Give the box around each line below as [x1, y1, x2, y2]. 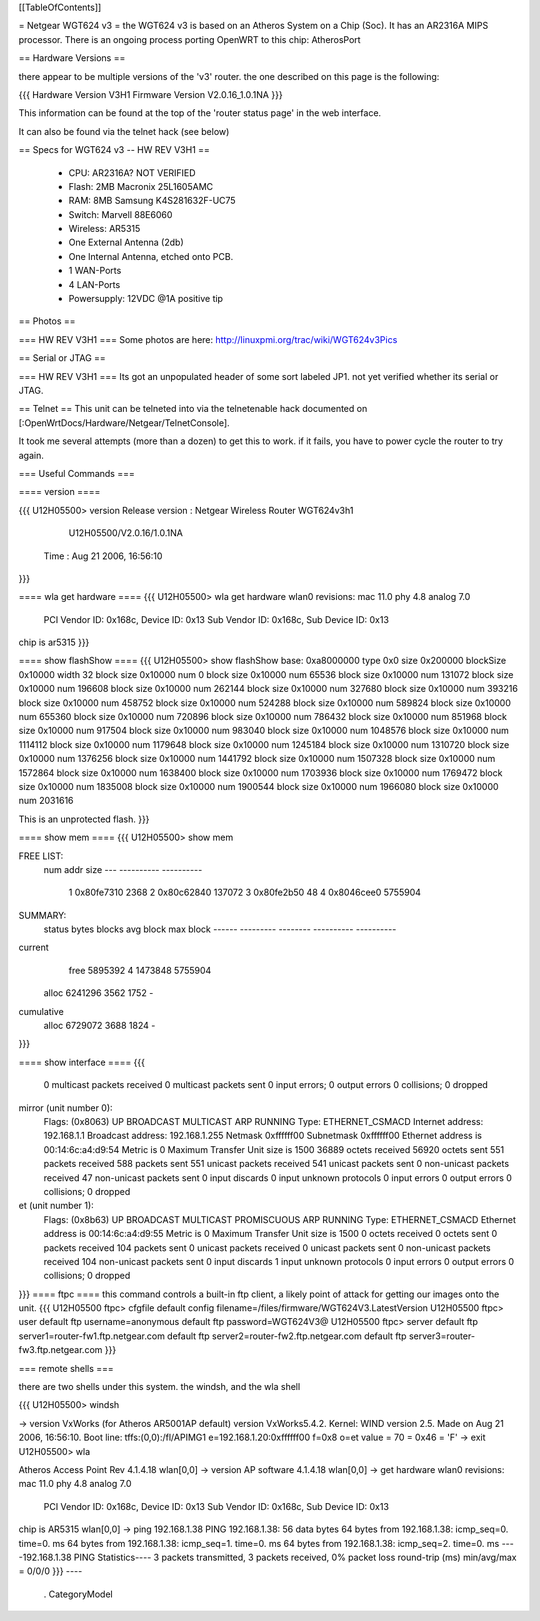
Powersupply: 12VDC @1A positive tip [68, 293, 224, 305]
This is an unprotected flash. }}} [18, 813, 150, 825]
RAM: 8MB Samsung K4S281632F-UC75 [68, 195, 236, 207]
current [18, 941, 49, 954]
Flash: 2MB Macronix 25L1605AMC [68, 180, 214, 192]
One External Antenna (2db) [68, 236, 184, 249]
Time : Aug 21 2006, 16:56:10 [43, 550, 163, 562]
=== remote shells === [18, 1362, 114, 1374]
